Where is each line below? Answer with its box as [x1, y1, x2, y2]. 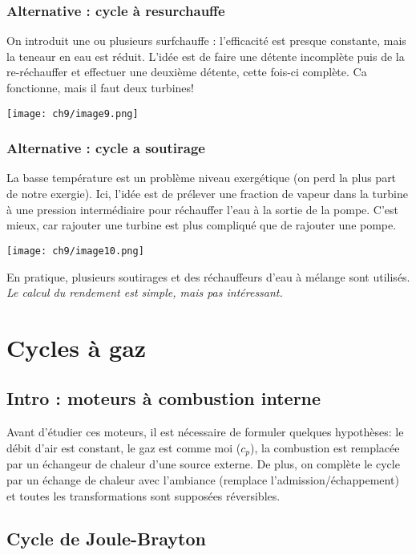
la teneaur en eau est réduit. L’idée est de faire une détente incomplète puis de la [6, 47, 405, 64]
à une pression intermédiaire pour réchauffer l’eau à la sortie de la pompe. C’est [6, 201, 399, 217]
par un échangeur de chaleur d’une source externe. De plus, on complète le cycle [6, 456, 400, 472]
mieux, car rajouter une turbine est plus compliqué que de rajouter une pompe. [6, 217, 397, 233]
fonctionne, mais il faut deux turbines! [6, 79, 194, 95]
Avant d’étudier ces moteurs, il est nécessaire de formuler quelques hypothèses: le [6, 423, 404, 440]
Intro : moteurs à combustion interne [6, 386, 321, 411]
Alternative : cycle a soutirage [6, 138, 205, 158]
